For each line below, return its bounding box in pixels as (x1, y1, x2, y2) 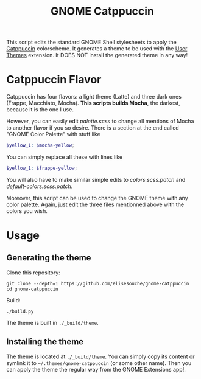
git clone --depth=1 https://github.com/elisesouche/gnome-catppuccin (6, 280, 189, 287)
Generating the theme (6, 252, 91, 263)
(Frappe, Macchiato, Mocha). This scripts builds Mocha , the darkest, (6, 99, 181, 107)
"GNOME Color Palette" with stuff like (6, 131, 100, 138)
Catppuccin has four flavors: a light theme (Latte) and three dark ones (6, 93, 182, 100)
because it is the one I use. (6, 106, 74, 113)
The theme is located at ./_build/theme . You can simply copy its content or (6, 353, 195, 360)
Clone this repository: (6, 269, 61, 276)
